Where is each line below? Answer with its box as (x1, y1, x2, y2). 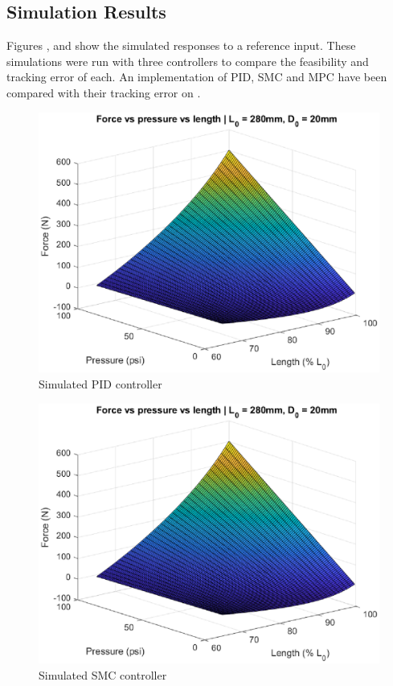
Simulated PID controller (39, 375, 162, 392)
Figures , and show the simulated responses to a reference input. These (6, 37, 356, 54)
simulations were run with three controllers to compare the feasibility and (6, 52, 369, 69)
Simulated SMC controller (39, 666, 167, 683)
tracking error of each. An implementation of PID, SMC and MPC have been (6, 68, 387, 85)
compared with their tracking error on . (6, 84, 201, 101)
